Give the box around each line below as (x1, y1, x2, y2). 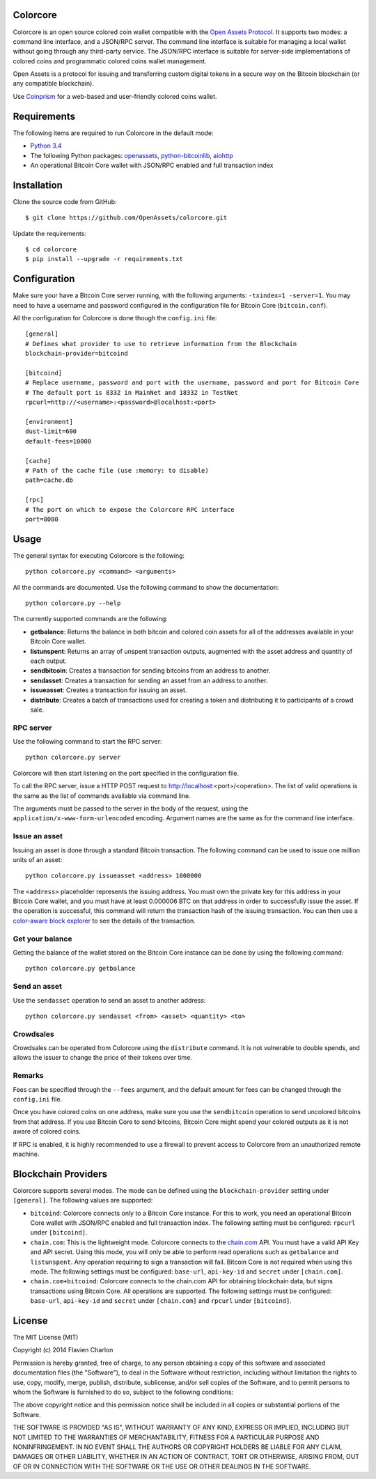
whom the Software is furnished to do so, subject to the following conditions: (13, 1388, 234, 1396)
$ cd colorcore (25, 246, 77, 253)
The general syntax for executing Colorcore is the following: (13, 551, 185, 560)
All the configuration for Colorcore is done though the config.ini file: (13, 314, 217, 322)
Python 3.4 (30, 141, 62, 150)
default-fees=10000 (25, 437, 92, 445)
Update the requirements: (13, 229, 87, 237)
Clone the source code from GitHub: (13, 197, 118, 205)
